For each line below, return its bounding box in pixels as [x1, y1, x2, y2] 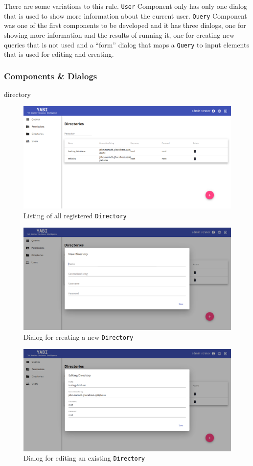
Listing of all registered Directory [23, 210, 127, 221]
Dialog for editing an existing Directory [23, 453, 145, 463]
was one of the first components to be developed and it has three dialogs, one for [4, 20, 246, 30]
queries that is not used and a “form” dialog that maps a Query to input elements [4, 39, 249, 49]
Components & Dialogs [4, 70, 97, 82]
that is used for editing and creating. [4, 49, 114, 59]
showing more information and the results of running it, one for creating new [4, 29, 235, 40]
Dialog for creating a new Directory [23, 331, 134, 342]
